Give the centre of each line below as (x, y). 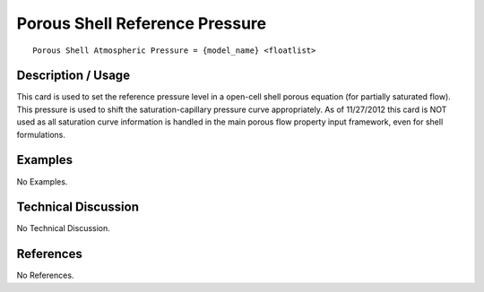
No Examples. (42, 181)
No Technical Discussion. (64, 228)
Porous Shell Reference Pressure (142, 23)
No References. (45, 275)
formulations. (41, 134)
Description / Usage (73, 76)
